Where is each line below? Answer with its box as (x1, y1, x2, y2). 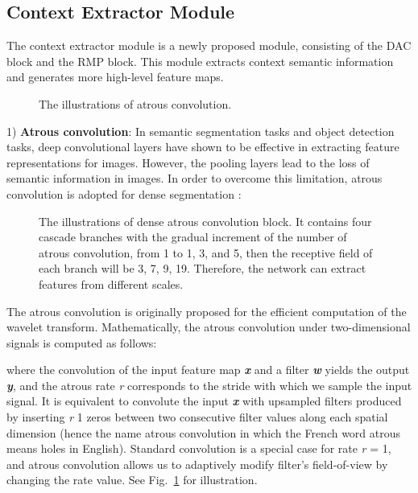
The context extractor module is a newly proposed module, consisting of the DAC (6, 37, 412, 54)
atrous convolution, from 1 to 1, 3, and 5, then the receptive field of (39, 244, 373, 261)
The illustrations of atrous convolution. (39, 95, 232, 112)
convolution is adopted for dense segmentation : (6, 185, 242, 202)
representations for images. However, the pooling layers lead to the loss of (6, 154, 370, 170)
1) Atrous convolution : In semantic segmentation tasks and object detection (6, 122, 395, 139)
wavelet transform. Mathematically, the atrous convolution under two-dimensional (6, 318, 411, 335)
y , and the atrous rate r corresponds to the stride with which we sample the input (6, 376, 412, 393)
